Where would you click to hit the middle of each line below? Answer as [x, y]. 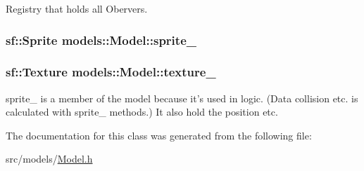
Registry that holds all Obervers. [77, 8]
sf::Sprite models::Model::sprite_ [101, 40]
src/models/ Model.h [49, 159]
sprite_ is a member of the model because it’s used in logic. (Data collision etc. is [182, 98]
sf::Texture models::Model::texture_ [111, 72]
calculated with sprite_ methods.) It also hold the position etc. [142, 112]
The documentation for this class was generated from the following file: [159, 135]
